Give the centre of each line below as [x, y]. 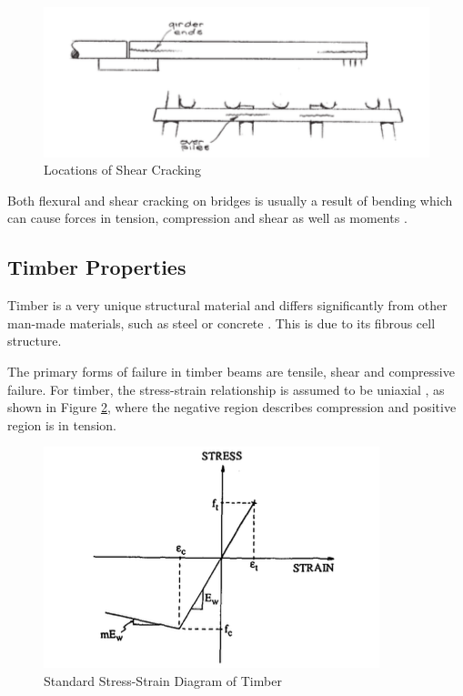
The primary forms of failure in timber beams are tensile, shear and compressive [231, 372]
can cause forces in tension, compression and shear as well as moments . [207, 218]
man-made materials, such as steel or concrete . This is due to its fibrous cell [221, 323]
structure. [35, 341]
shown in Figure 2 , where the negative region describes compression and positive [232, 407]
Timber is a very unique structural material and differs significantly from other [227, 305]
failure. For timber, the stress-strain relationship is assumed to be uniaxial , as [226, 389]
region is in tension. [62, 424]
